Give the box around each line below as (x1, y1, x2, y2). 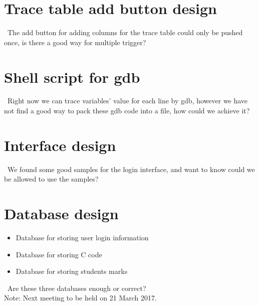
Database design (4, 203, 119, 224)
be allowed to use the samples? (4, 174, 99, 184)
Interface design (4, 134, 116, 155)
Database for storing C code (16, 249, 102, 259)
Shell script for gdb (4, 66, 140, 87)
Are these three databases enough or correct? (7, 282, 146, 293)
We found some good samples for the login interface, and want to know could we (7, 164, 255, 174)
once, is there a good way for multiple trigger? (4, 37, 146, 47)
